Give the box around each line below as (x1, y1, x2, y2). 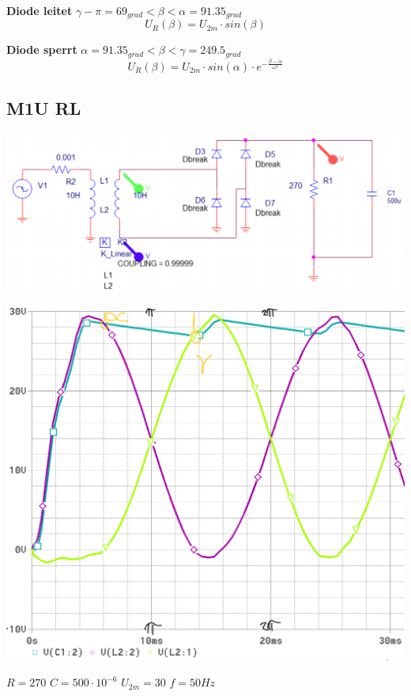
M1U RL (6, 96, 81, 120)
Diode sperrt (6, 41, 77, 58)
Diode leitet (6, 2, 73, 18)
